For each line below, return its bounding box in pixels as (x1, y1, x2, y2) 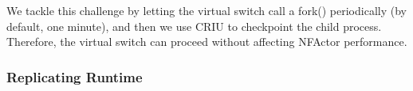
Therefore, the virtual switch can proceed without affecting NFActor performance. (6, 33, 407, 50)
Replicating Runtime (6, 66, 143, 86)
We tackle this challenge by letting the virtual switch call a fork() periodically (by (6, 2, 407, 18)
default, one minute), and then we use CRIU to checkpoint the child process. (6, 17, 382, 34)
